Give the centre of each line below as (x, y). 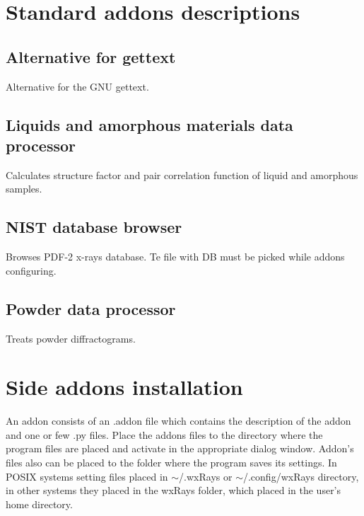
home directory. (39, 504)
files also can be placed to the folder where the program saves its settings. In (171, 463)
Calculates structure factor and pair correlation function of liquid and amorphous (182, 174)
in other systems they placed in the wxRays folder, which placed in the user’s (174, 490)
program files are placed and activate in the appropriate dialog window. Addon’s (180, 448)
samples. (24, 189)
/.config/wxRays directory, (301, 476)
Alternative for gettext (91, 56)
